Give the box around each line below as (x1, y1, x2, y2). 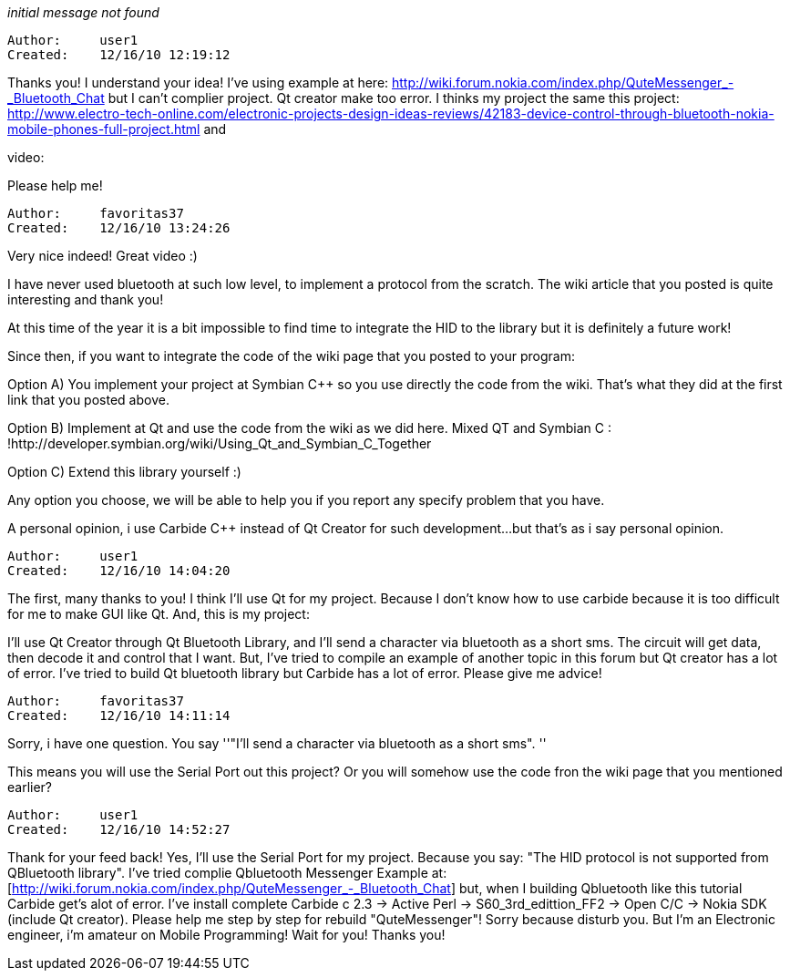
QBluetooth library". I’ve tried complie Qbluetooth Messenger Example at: (7, 865, 447, 880)
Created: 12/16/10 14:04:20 (7, 563, 231, 578)
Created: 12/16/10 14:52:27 (7, 822, 231, 837)
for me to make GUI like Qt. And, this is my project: (7, 606, 310, 622)
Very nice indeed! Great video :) (7, 248, 198, 263)
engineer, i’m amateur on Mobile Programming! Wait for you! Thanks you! (7, 927, 446, 942)
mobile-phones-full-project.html (7, 121, 200, 137)
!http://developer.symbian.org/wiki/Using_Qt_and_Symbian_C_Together (7, 436, 432, 451)
